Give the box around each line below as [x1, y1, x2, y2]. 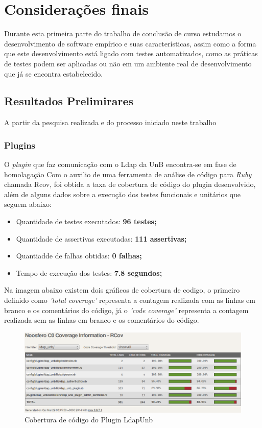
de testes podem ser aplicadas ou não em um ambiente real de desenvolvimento [4, 58, 252, 68]
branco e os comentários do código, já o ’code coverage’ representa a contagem [4, 304, 249, 315]
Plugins [4, 138, 36, 151]
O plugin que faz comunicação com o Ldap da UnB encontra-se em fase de [4, 159, 236, 170]
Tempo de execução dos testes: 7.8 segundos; [16, 267, 162, 278]
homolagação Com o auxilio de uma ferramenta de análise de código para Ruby [4, 169, 252, 179]
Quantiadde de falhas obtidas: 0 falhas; [16, 250, 142, 261]
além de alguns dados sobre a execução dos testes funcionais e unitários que [4, 188, 241, 199]
